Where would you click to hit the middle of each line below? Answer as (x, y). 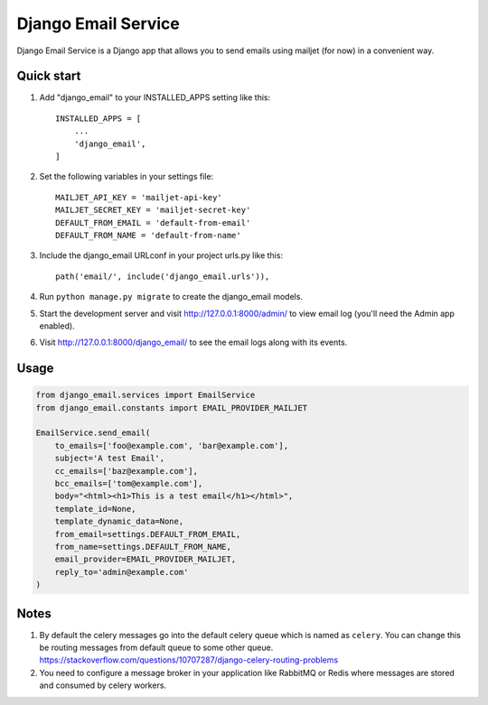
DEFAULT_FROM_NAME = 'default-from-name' (148, 235)
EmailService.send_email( (93, 433)
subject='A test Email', (110, 459)
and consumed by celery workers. (103, 685)
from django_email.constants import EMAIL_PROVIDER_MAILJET (172, 408)
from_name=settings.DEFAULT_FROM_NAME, (143, 547)
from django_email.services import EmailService (145, 395)
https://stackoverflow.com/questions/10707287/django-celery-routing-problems (189, 660)
